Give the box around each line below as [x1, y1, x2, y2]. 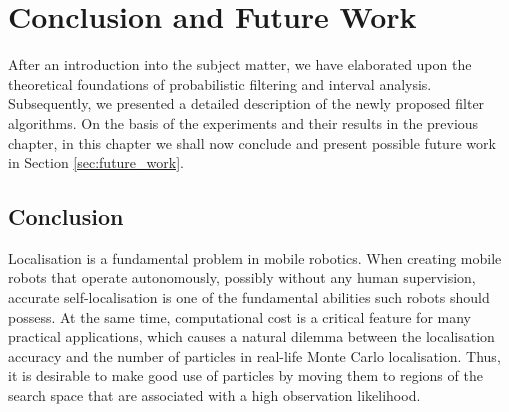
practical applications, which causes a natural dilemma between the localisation [8, 326, 495, 347]
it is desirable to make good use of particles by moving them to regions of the [8, 365, 483, 386]
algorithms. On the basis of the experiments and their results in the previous [8, 112, 479, 133]
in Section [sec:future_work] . [8, 152, 184, 173]
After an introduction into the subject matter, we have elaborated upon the [8, 54, 472, 75]
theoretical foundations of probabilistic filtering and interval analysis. [8, 73, 432, 94]
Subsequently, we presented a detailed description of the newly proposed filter [8, 93, 485, 114]
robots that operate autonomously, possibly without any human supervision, [8, 267, 476, 288]
